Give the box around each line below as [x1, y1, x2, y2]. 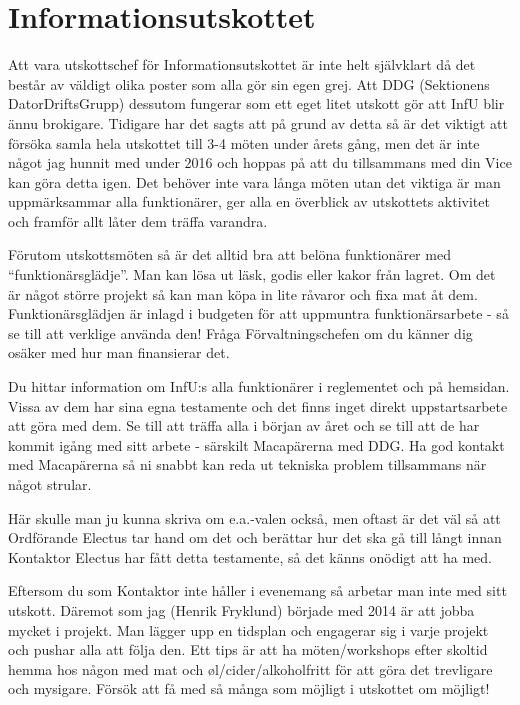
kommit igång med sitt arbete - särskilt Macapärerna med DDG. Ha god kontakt [8, 434, 505, 455]
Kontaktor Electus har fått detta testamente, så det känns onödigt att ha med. [8, 546, 492, 567]
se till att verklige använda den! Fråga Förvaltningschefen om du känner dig [8, 322, 473, 343]
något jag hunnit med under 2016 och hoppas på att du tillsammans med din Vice [8, 152, 512, 173]
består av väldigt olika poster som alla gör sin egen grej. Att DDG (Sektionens [8, 73, 490, 94]
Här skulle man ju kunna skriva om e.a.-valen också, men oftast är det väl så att [8, 507, 501, 528]
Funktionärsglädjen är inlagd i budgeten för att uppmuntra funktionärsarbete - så [8, 303, 509, 324]
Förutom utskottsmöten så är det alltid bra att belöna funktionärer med [8, 244, 451, 265]
